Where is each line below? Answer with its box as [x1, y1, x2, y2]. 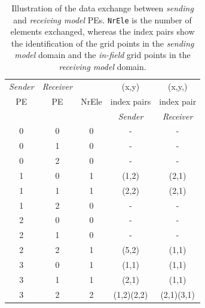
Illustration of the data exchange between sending [11, 2, 194, 14]
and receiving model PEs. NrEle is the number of [13, 13, 192, 26]
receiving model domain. [59, 60, 146, 73]
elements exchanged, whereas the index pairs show [10, 25, 195, 38]
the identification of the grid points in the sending [11, 36, 194, 49]
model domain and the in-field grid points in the [14, 48, 191, 61]
